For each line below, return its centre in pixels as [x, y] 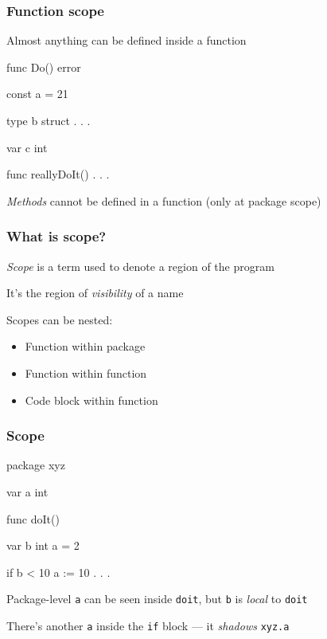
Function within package [85, 346]
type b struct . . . [49, 120]
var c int [27, 147]
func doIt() [33, 518]
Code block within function [91, 400]
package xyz [36, 465]
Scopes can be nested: [60, 319]
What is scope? [56, 236]
